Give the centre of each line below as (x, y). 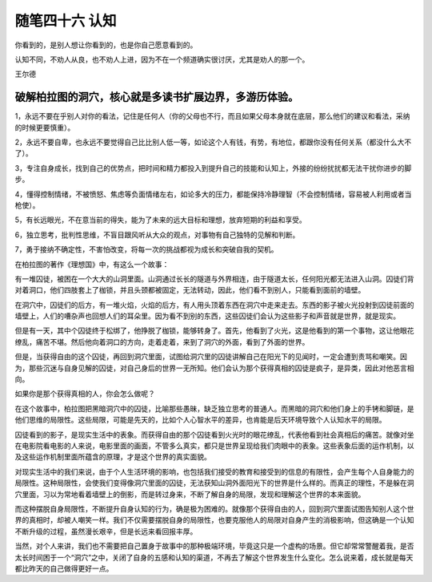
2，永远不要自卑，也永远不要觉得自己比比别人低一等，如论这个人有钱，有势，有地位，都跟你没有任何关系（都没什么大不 (213, 142)
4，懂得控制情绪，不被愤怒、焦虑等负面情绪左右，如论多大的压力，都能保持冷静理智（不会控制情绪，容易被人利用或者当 (213, 194)
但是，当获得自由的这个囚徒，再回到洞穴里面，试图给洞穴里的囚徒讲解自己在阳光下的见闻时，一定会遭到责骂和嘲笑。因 (211, 357)
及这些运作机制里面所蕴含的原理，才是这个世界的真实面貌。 (113, 457)
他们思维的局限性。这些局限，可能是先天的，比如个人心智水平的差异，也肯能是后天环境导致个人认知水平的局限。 (200, 420)
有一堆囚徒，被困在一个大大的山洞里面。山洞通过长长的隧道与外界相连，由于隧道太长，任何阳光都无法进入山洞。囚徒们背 (214, 279)
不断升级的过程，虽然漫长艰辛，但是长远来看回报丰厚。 (106, 531)
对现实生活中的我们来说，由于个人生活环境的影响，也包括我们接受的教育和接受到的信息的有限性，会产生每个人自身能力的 (214, 471)
